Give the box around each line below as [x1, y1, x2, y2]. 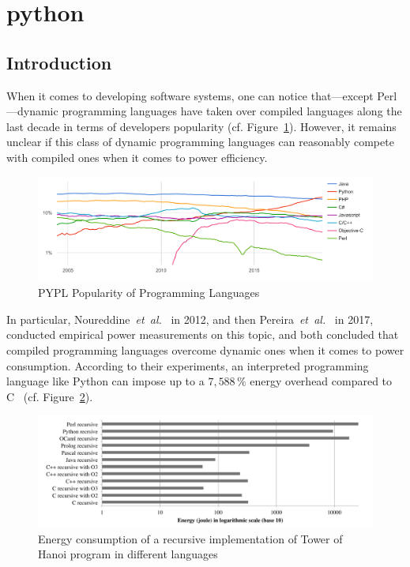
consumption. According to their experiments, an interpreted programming [6, 357, 369, 374]
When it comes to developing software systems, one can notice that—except [6, 87, 374, 103]
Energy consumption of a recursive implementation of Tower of [38, 530, 343, 546]
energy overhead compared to [250, 373, 393, 389]
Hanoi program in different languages [38, 546, 218, 562]
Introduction [6, 50, 112, 74]
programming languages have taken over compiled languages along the [62, 103, 402, 119]
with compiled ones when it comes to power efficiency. [6, 148, 268, 165]
